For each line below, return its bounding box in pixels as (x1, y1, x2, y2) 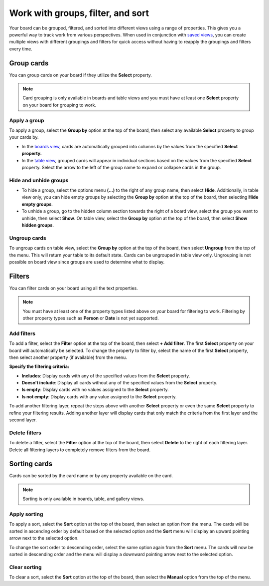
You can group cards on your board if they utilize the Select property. (9, 72, 152, 78)
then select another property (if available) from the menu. (9, 354, 127, 360)
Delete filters (9, 429, 42, 436)
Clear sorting (9, 564, 42, 571)
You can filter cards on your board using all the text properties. (9, 285, 138, 291)
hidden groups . (21, 222, 54, 228)
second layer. (9, 417, 37, 423)
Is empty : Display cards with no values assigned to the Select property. (21, 387, 169, 393)
